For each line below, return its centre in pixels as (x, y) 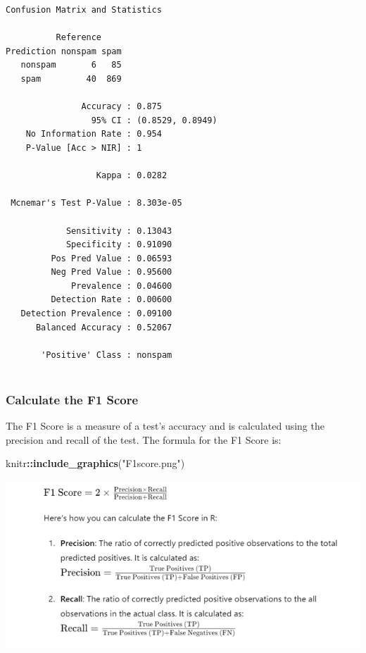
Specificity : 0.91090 (119, 245)
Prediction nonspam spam (64, 51)
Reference (79, 38)
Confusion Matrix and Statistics (84, 10)
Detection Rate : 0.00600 (112, 300)
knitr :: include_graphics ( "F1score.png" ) (95, 463)
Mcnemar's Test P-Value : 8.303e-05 (96, 203)
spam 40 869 (71, 79)
